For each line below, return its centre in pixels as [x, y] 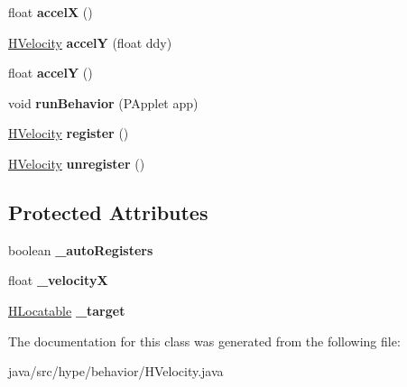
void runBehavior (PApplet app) [103, 102]
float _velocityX [58, 280]
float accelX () [51, 12]
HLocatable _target [67, 310]
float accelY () [51, 73]
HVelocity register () [69, 133]
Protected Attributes [108, 212]
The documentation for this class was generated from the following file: [204, 341]
